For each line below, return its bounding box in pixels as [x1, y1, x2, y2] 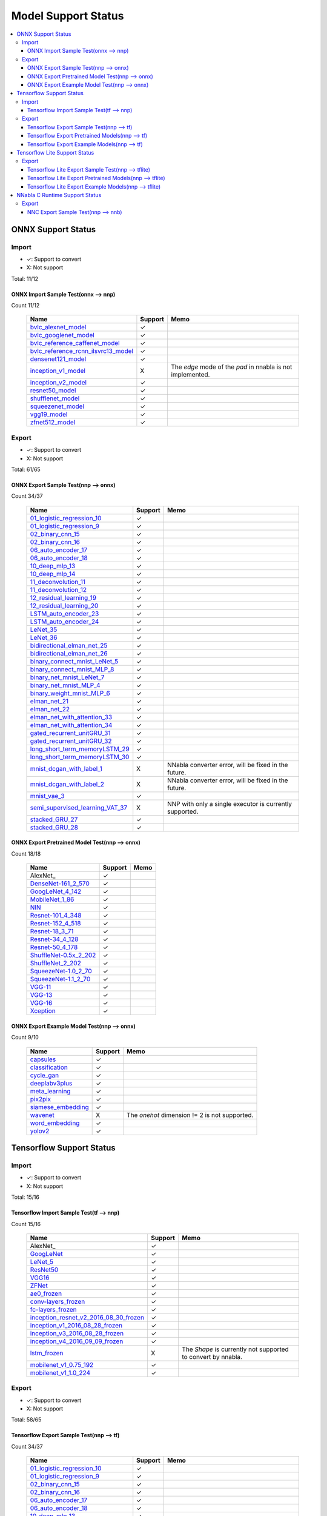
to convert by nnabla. [182, 1352, 242, 1361]
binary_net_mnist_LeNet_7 [30, 673, 105, 682]
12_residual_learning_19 [30, 593, 97, 602]
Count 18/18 [11, 850, 41, 857]
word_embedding [30, 1119, 80, 1127]
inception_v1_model [30, 367, 86, 375]
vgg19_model [30, 410, 68, 418]
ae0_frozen [30, 1289, 62, 1298]
